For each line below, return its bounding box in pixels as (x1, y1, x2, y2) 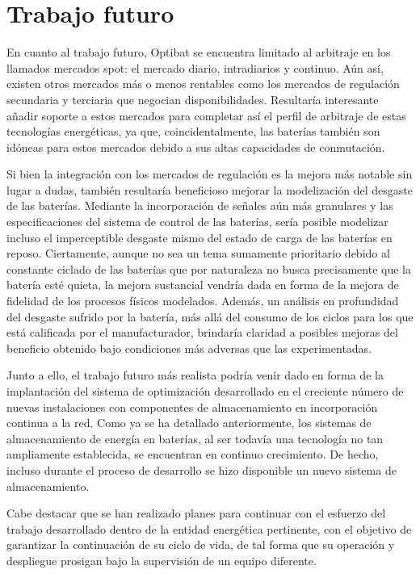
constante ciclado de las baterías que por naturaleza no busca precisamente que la (6, 260, 412, 277)
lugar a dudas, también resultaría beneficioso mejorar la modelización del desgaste (6, 181, 414, 198)
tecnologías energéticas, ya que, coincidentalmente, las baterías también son (6, 123, 380, 140)
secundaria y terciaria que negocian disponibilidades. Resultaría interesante (6, 90, 379, 107)
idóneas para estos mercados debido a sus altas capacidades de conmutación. (6, 138, 385, 155)
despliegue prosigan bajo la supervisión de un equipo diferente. (6, 551, 317, 568)
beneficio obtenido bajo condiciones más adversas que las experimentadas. (6, 339, 372, 356)
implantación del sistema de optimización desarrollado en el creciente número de (6, 383, 404, 399)
